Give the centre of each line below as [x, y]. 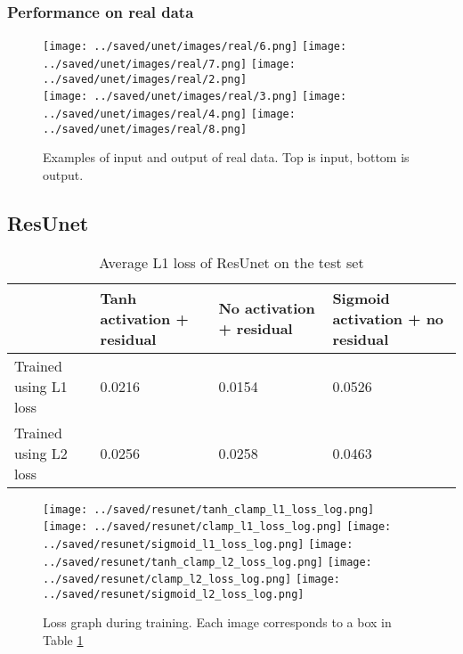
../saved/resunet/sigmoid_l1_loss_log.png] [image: [198, 544]
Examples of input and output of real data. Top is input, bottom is [226, 157]
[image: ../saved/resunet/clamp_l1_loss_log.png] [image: [217, 527]
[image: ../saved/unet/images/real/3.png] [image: [195, 97]
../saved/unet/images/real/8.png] [145, 129]
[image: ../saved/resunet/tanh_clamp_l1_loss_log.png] [209, 509]
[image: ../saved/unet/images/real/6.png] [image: [195, 47]
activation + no [388, 318]
